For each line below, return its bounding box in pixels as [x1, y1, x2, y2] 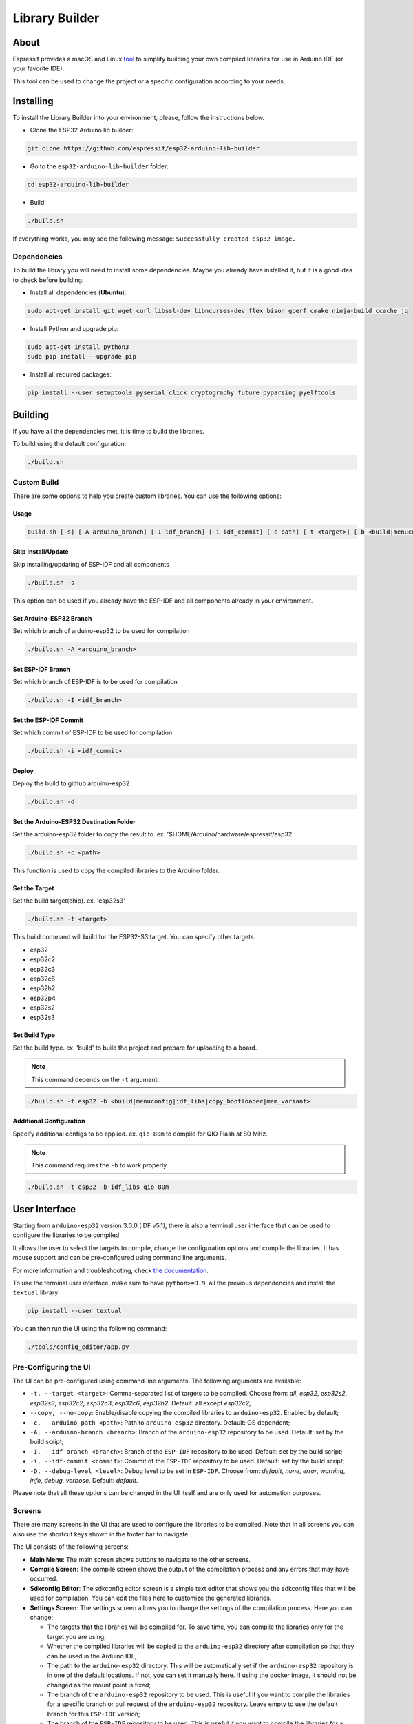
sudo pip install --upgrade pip [27, 352, 137, 361]
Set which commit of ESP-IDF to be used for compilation [12, 728, 173, 737]
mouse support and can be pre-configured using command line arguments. [12, 1254, 227, 1262]
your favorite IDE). [12, 64, 65, 72]
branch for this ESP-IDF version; [47, 1710, 140, 1718]
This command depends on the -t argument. [31, 1075, 160, 1083]
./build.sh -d [27, 798, 75, 806]
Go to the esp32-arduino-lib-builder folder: [30, 162, 169, 170]
